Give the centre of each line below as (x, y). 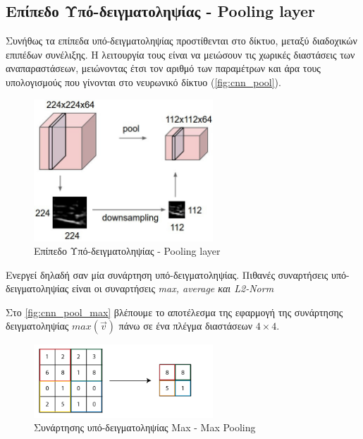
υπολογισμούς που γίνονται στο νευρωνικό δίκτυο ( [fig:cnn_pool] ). (143, 82)
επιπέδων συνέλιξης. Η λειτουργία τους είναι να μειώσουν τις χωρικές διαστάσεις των (180, 54)
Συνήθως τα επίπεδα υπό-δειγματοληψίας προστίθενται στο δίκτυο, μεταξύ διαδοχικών (181, 41)
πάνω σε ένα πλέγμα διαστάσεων (186, 326)
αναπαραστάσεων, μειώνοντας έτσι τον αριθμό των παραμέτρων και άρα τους (163, 68)
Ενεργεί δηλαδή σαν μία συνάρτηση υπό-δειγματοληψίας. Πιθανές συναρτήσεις (167, 274)
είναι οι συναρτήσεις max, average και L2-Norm (173, 288)
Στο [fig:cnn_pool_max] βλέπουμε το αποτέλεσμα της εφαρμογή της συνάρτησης (174, 312)
